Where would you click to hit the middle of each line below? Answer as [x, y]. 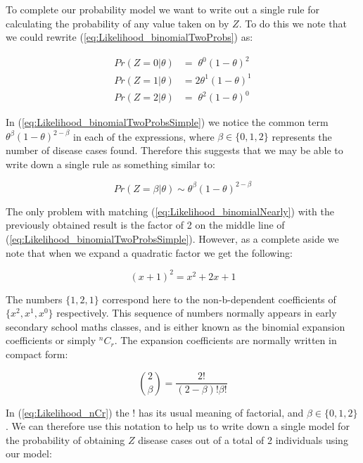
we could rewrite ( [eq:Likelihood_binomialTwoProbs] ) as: [129, 37]
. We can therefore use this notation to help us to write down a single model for [178, 426]
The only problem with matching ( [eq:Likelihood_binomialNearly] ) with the [170, 211]
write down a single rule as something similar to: [110, 164]
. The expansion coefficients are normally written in [225, 340]
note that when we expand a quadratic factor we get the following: [149, 252]
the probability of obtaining [65, 439]
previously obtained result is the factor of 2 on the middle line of [145, 225]
